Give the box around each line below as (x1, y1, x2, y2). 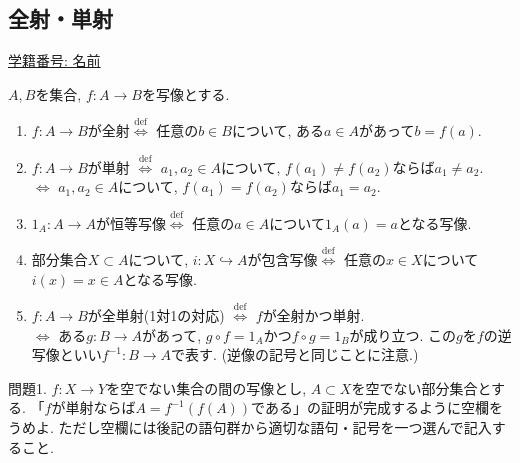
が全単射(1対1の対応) (87, 304, 225, 325)
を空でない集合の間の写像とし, (106, 377, 307, 398)
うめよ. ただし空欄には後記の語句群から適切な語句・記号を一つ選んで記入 (8, 416, 492, 437)
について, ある (231, 120, 325, 141)
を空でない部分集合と (351, 377, 492, 398)
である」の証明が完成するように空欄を (251, 397, 503, 418)
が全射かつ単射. (262, 304, 365, 325)
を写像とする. (141, 83, 230, 104)
